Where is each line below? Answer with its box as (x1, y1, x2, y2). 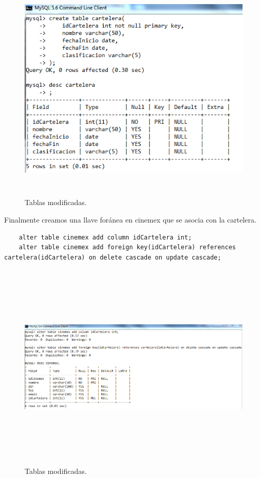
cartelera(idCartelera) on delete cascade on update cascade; (4, 253, 221, 261)
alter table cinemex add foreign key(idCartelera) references (18, 244, 236, 251)
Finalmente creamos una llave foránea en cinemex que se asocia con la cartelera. (4, 214, 256, 225)
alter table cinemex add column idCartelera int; (18, 233, 192, 241)
